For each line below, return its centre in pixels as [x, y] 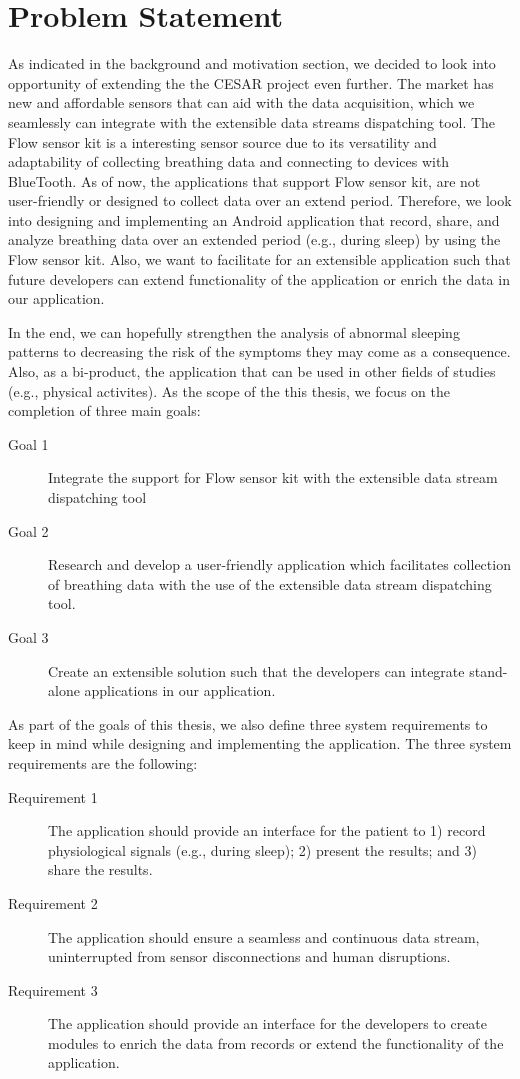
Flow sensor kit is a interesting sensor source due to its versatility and [222, 141]
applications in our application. [180, 690]
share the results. [100, 869]
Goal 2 [28, 530]
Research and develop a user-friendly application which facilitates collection [279, 564]
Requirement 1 [53, 796]
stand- [488, 670]
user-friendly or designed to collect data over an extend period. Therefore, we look [260, 200]
